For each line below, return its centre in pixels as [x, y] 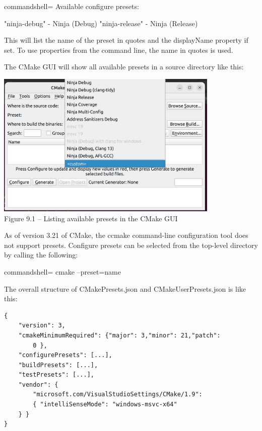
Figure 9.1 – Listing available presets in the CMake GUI [91, 218]
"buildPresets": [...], [58, 365]
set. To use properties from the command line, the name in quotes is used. [119, 50]
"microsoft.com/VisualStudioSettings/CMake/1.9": [118, 395]
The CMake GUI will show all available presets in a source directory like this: [124, 67]
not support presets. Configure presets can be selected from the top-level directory [131, 245]
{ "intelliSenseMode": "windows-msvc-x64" [105, 405]
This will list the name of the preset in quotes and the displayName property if [126, 40]
